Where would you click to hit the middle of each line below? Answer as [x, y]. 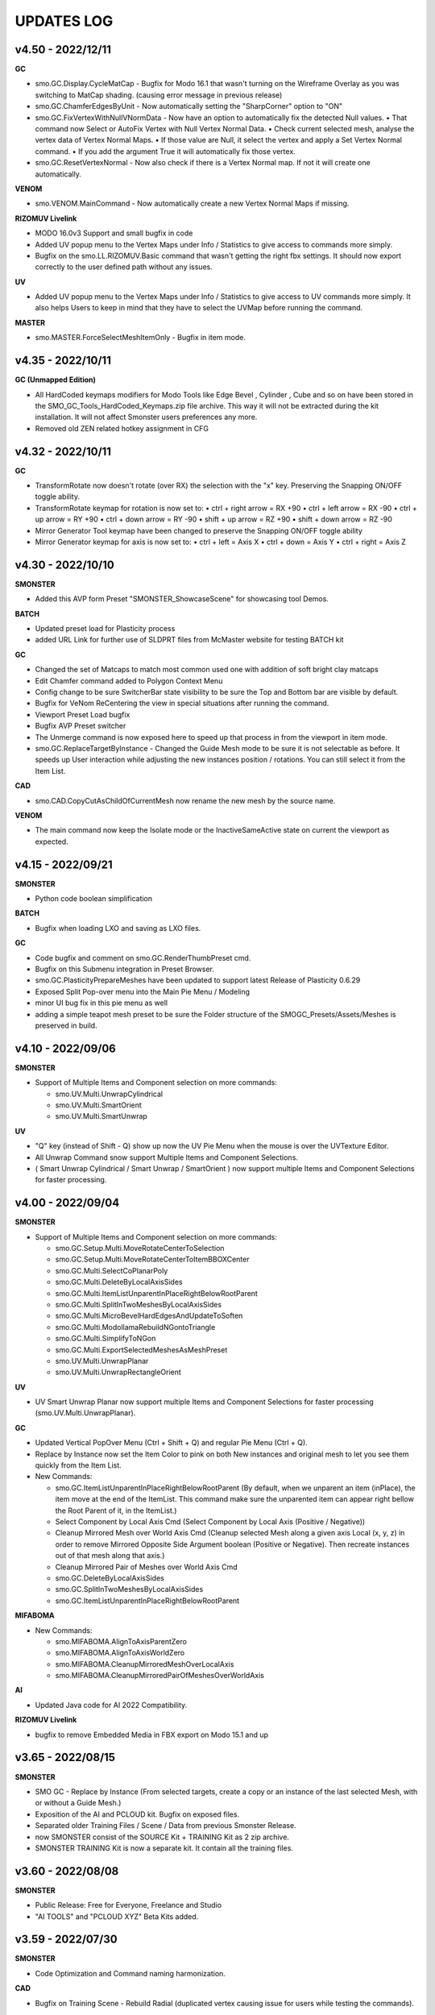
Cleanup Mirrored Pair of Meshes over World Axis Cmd [146, 1567]
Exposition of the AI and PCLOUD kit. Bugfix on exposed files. [137, 1814]
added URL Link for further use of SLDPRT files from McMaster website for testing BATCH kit [189, 640]
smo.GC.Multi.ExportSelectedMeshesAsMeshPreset [141, 1349]
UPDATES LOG [64, 21]
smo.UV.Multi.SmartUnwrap [101, 1116]
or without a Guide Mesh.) [78, 1803]
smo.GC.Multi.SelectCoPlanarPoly [112, 1270]
